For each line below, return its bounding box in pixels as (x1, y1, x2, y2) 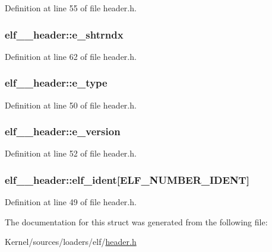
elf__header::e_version (5, 124, 121, 139)
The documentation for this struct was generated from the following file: (5, 215, 268, 228)
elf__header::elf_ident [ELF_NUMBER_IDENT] (5, 172, 249, 187)
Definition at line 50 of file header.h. (5, 98, 137, 111)
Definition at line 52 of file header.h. (5, 147, 137, 160)
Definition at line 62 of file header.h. (5, 50, 137, 62)
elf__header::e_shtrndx (5, 27, 124, 42)
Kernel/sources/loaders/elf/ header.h (5, 235, 137, 248)
